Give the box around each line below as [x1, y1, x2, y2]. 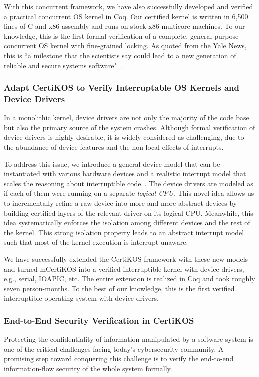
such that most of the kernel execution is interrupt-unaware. [4, 237, 188, 247]
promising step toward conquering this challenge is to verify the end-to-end [4, 353, 234, 364]
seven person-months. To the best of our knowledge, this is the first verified [4, 283, 235, 293]
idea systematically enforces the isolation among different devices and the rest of [4, 217, 250, 228]
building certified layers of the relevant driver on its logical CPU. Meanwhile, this [4, 207, 253, 218]
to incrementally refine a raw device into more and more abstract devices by [4, 198, 237, 208]
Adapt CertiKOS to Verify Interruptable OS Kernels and [4, 81, 240, 94]
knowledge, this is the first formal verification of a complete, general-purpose [4, 30, 239, 41]
